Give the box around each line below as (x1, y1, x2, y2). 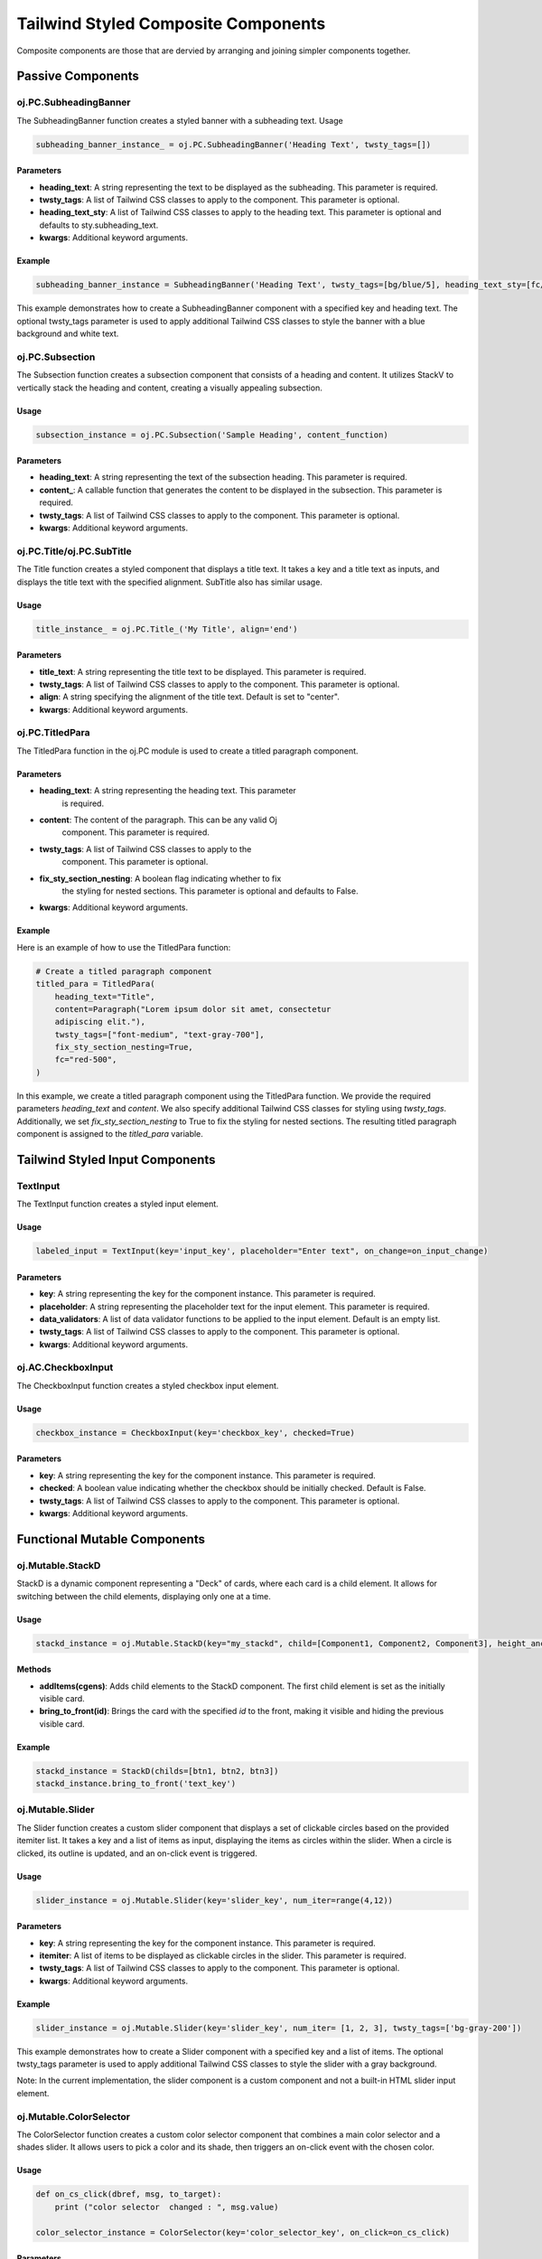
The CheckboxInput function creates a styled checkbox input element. (16, 1380, 279, 1391)
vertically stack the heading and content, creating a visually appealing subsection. (16, 382, 322, 393)
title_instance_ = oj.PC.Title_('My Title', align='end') (35, 623, 298, 634)
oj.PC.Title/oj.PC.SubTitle (16, 545, 133, 558)
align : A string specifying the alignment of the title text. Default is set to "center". (39, 691, 341, 702)
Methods (16, 1664, 51, 1675)
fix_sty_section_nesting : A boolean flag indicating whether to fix (39, 873, 282, 884)
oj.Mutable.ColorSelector (16, 2110, 131, 2123)
